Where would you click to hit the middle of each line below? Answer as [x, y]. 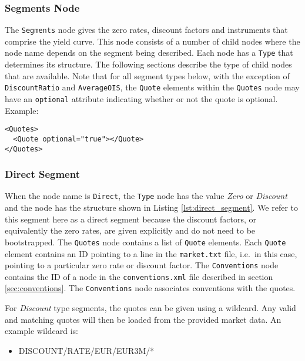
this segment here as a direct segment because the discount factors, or [131, 219]
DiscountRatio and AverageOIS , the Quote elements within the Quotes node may [152, 87]
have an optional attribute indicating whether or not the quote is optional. [141, 98]
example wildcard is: [41, 331]
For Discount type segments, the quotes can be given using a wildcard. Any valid [150, 308]
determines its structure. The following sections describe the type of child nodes [148, 64]
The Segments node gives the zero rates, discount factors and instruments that [146, 30]
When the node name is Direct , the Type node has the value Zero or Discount [146, 196]
